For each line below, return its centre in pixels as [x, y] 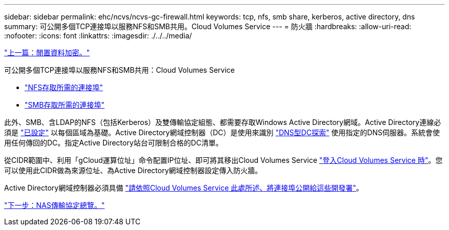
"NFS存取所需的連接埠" [64, 87]
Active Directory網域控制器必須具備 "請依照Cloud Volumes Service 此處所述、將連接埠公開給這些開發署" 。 [184, 188]
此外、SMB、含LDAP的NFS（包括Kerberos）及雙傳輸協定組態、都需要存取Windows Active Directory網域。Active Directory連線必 [223, 122]
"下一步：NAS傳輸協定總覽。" [55, 205]
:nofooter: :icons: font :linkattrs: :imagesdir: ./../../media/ [98, 36]
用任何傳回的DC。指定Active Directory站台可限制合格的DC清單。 [114, 143]
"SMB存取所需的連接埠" [65, 105]
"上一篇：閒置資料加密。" [47, 53]
